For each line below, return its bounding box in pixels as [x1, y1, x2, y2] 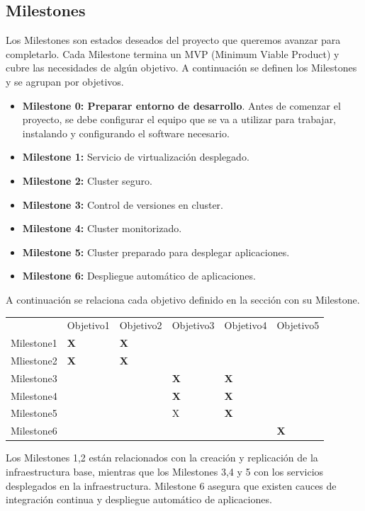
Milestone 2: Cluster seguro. [22, 173, 152, 188]
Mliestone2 [11, 352, 57, 367]
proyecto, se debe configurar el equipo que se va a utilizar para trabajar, [22, 112, 337, 127]
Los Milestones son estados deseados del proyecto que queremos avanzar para [6, 33, 341, 47]
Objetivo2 [119, 318, 162, 333]
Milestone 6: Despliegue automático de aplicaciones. [22, 268, 256, 283]
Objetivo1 [67, 318, 110, 333]
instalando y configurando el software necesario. [22, 125, 230, 140]
